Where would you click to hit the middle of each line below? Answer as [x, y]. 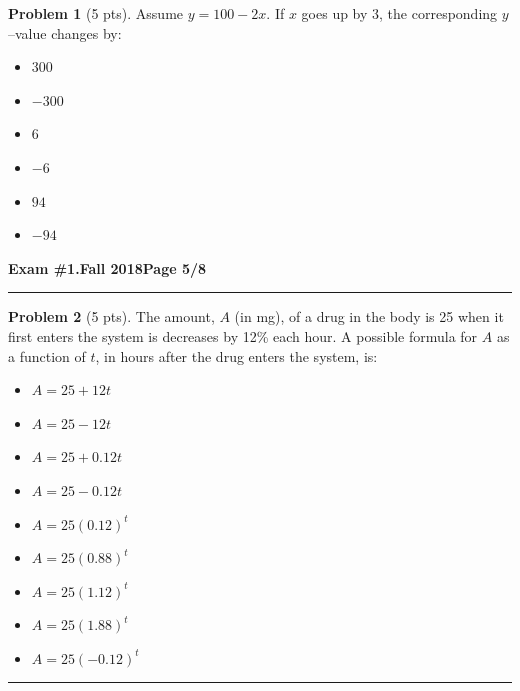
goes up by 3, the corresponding [399, 13]
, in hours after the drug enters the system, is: [236, 355]
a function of [47, 355]
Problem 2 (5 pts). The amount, [111, 316]
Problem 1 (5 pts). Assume [96, 13]
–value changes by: [65, 32]
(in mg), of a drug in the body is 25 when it [369, 316]
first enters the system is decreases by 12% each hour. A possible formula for [243, 335]
